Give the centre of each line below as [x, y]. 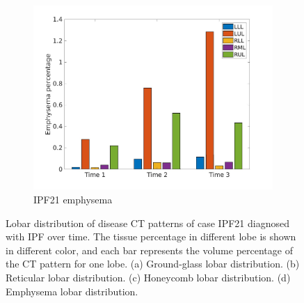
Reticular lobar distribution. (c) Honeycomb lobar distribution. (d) [148, 277]
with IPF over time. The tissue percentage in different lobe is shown [151, 236]
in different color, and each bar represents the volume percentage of [149, 250]
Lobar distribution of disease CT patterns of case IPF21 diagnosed [147, 223]
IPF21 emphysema [73, 199]
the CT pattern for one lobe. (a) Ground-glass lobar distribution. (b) [153, 264]
